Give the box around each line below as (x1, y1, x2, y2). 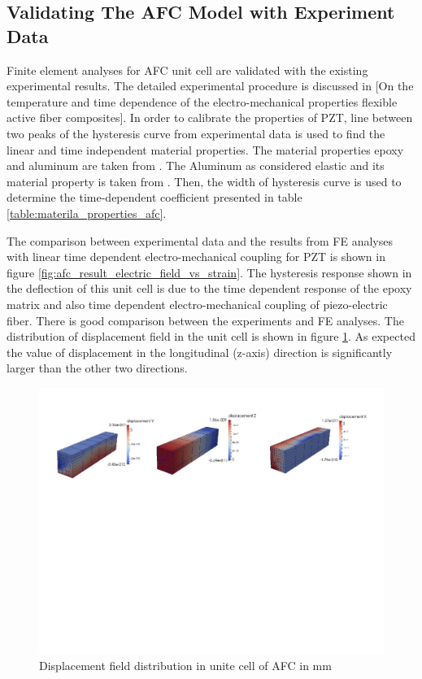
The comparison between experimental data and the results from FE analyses (7, 232, 393, 249)
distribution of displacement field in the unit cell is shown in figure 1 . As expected (7, 328, 415, 345)
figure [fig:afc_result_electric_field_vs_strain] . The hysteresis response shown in (7, 263, 412, 281)
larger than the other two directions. (7, 359, 188, 376)
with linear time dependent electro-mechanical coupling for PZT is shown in (7, 248, 385, 265)
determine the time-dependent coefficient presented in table (7, 189, 302, 206)
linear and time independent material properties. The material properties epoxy (7, 141, 404, 158)
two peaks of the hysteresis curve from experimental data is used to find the (7, 124, 385, 141)
